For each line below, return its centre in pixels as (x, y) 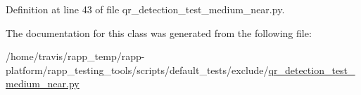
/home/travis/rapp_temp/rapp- (75, 56)
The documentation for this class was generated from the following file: (159, 32)
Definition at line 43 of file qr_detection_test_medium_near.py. (145, 9)
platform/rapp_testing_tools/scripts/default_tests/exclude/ (137, 70)
